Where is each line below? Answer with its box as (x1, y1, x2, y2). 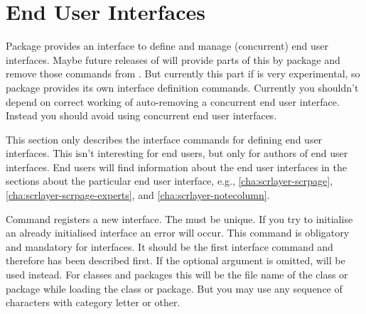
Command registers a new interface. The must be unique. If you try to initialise (6, 211, 353, 226)
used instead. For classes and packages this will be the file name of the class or (6, 267, 348, 282)
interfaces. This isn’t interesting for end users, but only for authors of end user (6, 146, 348, 161)
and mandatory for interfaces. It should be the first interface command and (6, 239, 333, 254)
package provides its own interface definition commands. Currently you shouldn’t (6, 80, 359, 94)
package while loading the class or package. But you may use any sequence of (6, 281, 343, 296)
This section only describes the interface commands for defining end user (6, 131, 323, 146)
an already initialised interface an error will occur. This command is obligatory (6, 225, 350, 240)
